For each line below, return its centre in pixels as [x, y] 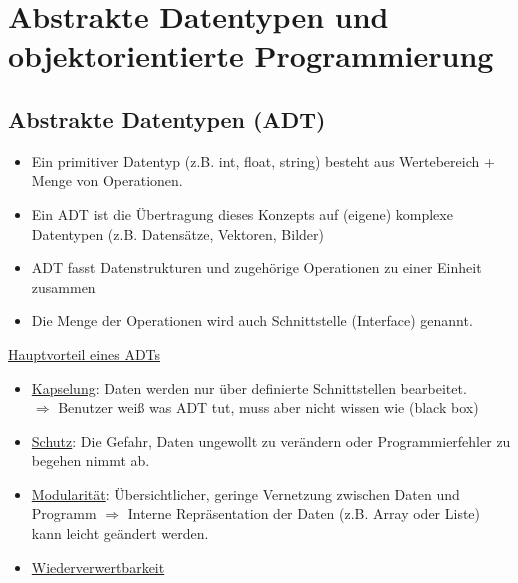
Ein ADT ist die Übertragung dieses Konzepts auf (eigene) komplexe [242, 213]
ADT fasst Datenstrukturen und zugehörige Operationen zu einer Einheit [256, 267]
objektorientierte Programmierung [251, 55]
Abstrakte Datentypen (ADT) [167, 118]
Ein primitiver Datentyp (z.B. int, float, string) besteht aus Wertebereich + [263, 160]
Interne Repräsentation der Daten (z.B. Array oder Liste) [304, 513]
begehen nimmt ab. [90, 460]
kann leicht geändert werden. [120, 533]
